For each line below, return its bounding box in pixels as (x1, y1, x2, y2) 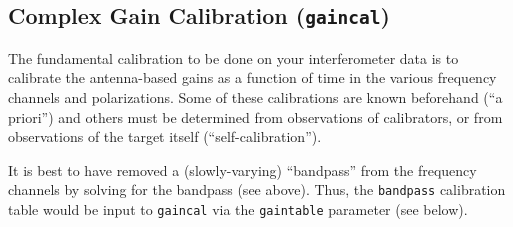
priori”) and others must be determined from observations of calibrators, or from (8, 106, 503, 127)
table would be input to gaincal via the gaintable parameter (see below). (8, 199, 468, 219)
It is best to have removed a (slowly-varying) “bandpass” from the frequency (8, 159, 477, 180)
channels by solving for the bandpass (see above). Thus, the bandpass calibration (8, 179, 506, 200)
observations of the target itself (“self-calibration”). (8, 126, 322, 147)
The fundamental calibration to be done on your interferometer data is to (8, 47, 459, 68)
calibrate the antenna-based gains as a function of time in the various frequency (8, 67, 497, 88)
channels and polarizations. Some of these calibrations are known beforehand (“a (8, 86, 503, 107)
